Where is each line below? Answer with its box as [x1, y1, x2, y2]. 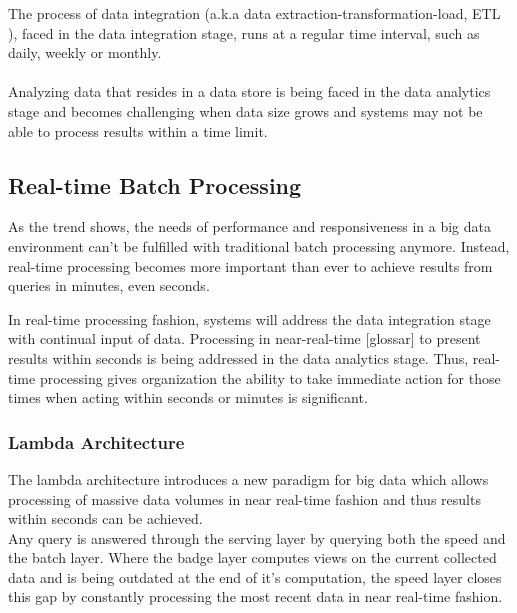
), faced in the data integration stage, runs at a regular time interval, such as [8, 22, 480, 43]
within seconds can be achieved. [8, 508, 203, 529]
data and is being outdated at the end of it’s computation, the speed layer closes [8, 566, 502, 587]
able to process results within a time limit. [8, 120, 268, 141]
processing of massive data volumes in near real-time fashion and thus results [8, 488, 481, 509]
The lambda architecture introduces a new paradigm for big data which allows [8, 468, 489, 489]
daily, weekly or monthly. [8, 42, 162, 63]
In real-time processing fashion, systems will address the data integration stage [8, 308, 491, 329]
